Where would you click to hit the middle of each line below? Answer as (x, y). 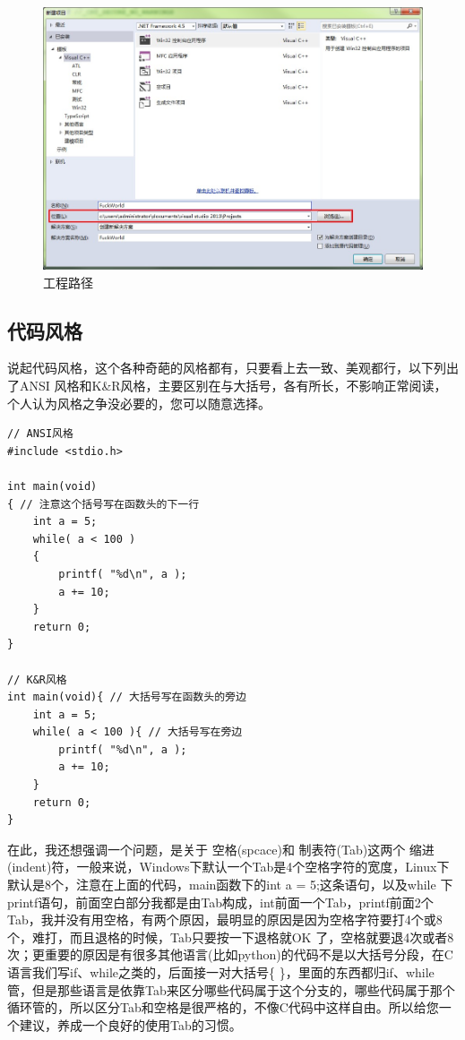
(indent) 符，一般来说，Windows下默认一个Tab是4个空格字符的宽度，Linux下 (228, 867)
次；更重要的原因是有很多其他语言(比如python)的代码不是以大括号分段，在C (230, 954)
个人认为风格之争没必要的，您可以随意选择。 (139, 403)
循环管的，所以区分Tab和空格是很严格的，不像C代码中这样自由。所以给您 (223, 1007)
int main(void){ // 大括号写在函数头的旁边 (127, 697)
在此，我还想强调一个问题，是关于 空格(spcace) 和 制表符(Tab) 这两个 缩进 (221, 849)
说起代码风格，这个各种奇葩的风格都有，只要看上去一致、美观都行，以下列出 (233, 368)
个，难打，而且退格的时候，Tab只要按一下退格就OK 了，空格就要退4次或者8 (231, 937)
